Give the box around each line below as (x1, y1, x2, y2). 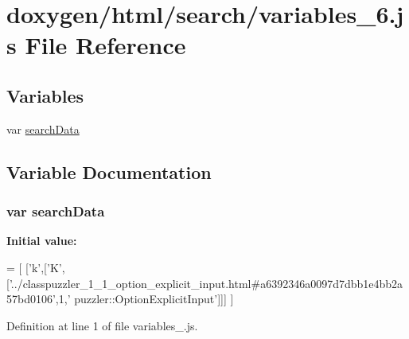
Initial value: (6, 232, 77, 249)
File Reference (25, 29, 186, 61)
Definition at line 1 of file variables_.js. (6, 317, 198, 333)
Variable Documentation (6, 159, 212, 184)
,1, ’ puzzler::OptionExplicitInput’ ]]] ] (55, 290, 234, 307)
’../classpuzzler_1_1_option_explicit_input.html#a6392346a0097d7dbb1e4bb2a (9, 275, 403, 291)
